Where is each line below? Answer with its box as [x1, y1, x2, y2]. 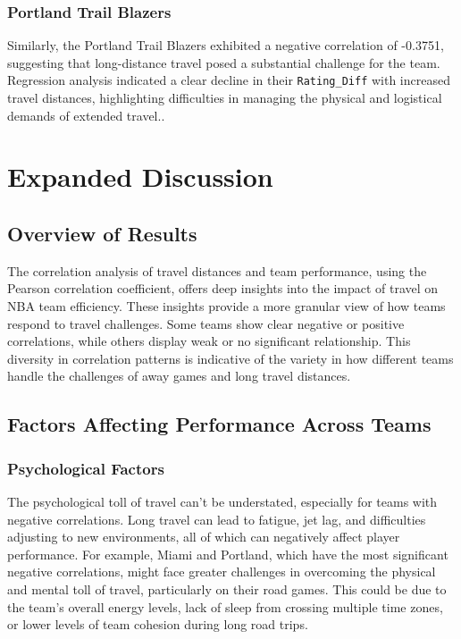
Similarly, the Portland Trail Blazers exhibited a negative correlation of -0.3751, [7, 36, 444, 55]
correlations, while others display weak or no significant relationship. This [7, 332, 411, 350]
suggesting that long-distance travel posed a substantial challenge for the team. [7, 53, 440, 71]
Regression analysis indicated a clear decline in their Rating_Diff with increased [7, 71, 450, 89]
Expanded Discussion [7, 158, 273, 195]
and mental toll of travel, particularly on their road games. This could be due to [7, 579, 447, 598]
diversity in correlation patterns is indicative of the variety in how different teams [7, 349, 454, 367]
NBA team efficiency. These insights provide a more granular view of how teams [7, 297, 446, 315]
